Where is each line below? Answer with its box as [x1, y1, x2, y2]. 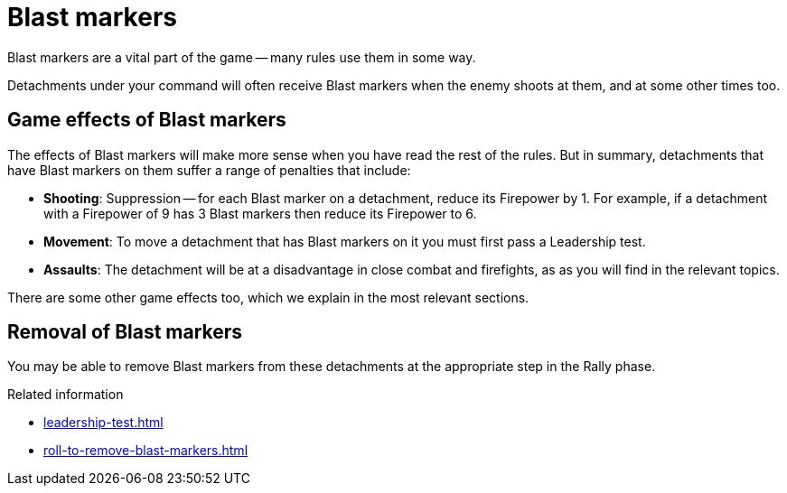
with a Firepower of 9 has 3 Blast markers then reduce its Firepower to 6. [43, 205, 477, 221]
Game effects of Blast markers [7, 108, 286, 132]
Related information [7, 386, 124, 403]
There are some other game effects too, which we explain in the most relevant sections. [7, 289, 529, 305]
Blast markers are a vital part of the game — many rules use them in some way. [7, 49, 476, 65]
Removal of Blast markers [7, 321, 243, 344]
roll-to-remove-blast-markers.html [43, 442, 248, 459]
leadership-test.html [43, 414, 164, 431]
